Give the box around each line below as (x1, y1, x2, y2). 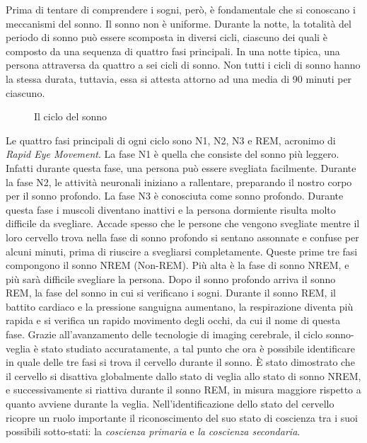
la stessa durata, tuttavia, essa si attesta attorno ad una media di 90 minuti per (6, 71, 352, 86)
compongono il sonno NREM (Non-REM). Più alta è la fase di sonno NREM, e (6, 258, 349, 272)
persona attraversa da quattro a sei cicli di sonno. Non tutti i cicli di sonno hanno (6, 57, 361, 72)
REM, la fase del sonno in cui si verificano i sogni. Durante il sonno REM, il (6, 285, 336, 300)
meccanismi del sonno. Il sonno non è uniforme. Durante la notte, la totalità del (6, 16, 351, 30)
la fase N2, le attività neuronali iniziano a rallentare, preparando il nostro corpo (6, 174, 352, 189)
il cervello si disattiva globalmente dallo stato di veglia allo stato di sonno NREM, (6, 368, 361, 383)
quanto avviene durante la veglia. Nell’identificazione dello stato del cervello (6, 396, 334, 411)
